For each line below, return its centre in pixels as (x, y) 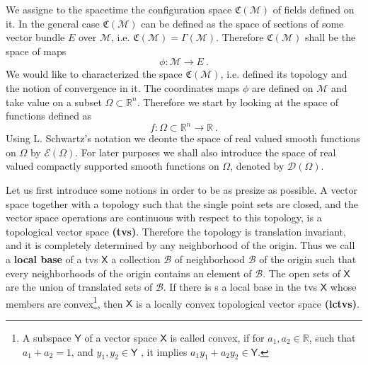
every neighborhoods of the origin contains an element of (129, 273)
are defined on (283, 87)
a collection (136, 259)
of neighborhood (209, 259)
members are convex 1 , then (64, 302)
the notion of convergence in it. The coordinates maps (123, 87)
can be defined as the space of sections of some (242, 23)
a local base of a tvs (52, 259)
